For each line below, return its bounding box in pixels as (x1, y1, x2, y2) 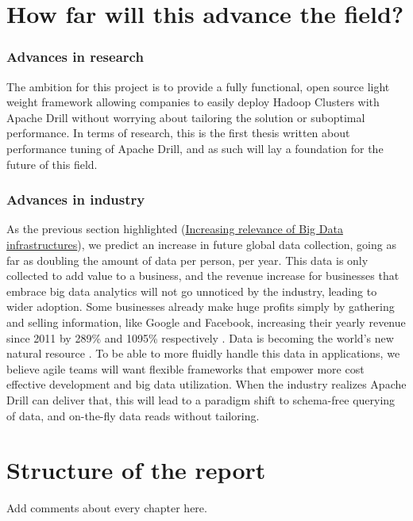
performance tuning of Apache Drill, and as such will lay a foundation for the (6, 140, 384, 156)
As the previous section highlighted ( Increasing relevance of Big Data (6, 220, 343, 237)
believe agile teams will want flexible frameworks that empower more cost (6, 360, 365, 377)
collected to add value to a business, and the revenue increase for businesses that (6, 267, 399, 284)
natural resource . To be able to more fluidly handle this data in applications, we (6, 345, 400, 362)
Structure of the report (6, 454, 266, 486)
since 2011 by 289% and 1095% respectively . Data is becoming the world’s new (6, 329, 394, 346)
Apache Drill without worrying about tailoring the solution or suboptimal (6, 109, 365, 125)
